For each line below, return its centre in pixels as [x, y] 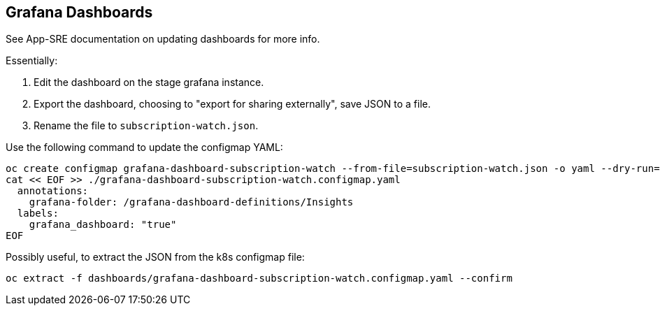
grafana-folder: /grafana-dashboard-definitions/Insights [191, 202]
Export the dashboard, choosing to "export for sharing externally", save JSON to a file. [232, 104]
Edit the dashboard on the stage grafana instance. [149, 82]
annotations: [53, 191]
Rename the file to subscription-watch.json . [146, 126]
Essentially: [32, 61]
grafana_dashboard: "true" [103, 225]
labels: [38, 214]
